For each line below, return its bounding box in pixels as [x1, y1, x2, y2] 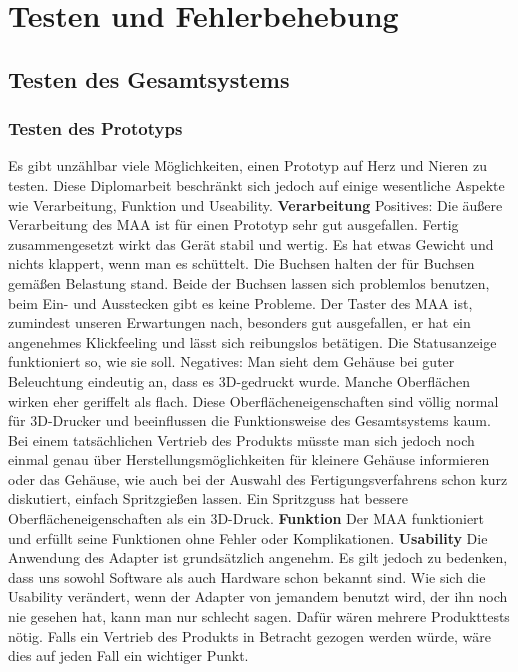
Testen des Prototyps [8, 116, 183, 141]
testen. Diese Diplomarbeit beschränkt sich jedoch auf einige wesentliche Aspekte [8, 174, 505, 195]
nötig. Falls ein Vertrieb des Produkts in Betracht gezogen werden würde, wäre [8, 625, 491, 646]
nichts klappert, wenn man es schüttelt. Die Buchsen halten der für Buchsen [8, 253, 475, 274]
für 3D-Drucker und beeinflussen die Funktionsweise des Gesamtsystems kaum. [8, 410, 491, 431]
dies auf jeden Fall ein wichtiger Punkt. [8, 645, 249, 666]
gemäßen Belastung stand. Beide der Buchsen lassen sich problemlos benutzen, [8, 272, 490, 293]
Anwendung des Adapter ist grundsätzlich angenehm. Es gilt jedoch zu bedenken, [8, 547, 508, 568]
